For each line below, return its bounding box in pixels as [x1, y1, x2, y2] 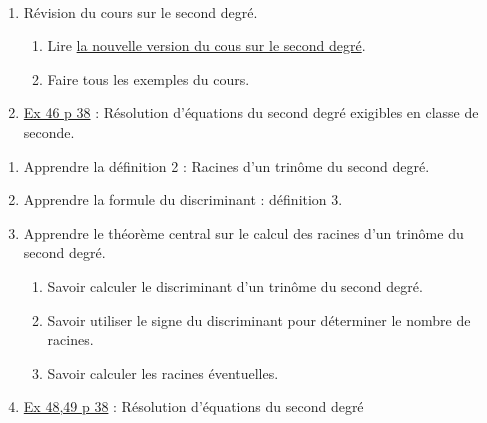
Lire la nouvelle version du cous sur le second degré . [47, 35, 366, 56]
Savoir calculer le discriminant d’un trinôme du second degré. [47, 275, 423, 296]
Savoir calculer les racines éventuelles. [47, 362, 279, 383]
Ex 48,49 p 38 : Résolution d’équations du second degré [23, 396, 364, 417]
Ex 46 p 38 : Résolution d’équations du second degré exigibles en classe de [23, 102, 479, 123]
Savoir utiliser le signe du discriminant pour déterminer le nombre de [47, 309, 471, 330]
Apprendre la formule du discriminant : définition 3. [23, 189, 343, 210]
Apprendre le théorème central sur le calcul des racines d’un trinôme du [23, 222, 464, 243]
